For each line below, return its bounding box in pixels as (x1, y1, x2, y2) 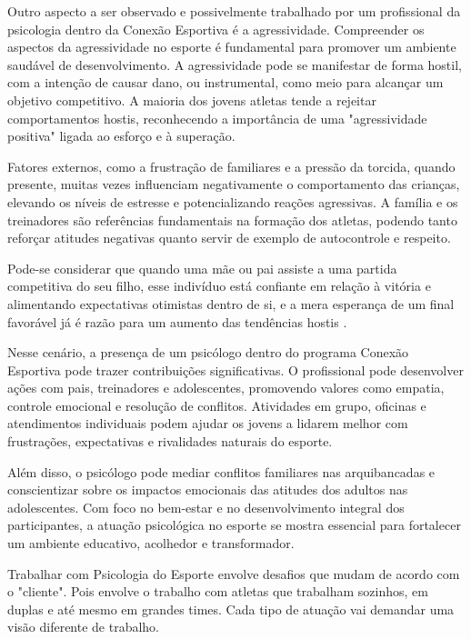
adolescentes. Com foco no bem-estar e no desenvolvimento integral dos (7, 497, 405, 516)
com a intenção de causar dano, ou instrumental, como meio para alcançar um (7, 73, 444, 92)
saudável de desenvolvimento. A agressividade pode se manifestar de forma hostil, (7, 55, 462, 74)
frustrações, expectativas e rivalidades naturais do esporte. (7, 432, 333, 451)
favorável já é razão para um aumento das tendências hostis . (7, 312, 347, 331)
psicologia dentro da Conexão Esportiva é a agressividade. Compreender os (7, 19, 425, 38)
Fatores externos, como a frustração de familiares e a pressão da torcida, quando (7, 156, 456, 175)
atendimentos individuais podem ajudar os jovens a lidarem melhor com (7, 414, 408, 433)
